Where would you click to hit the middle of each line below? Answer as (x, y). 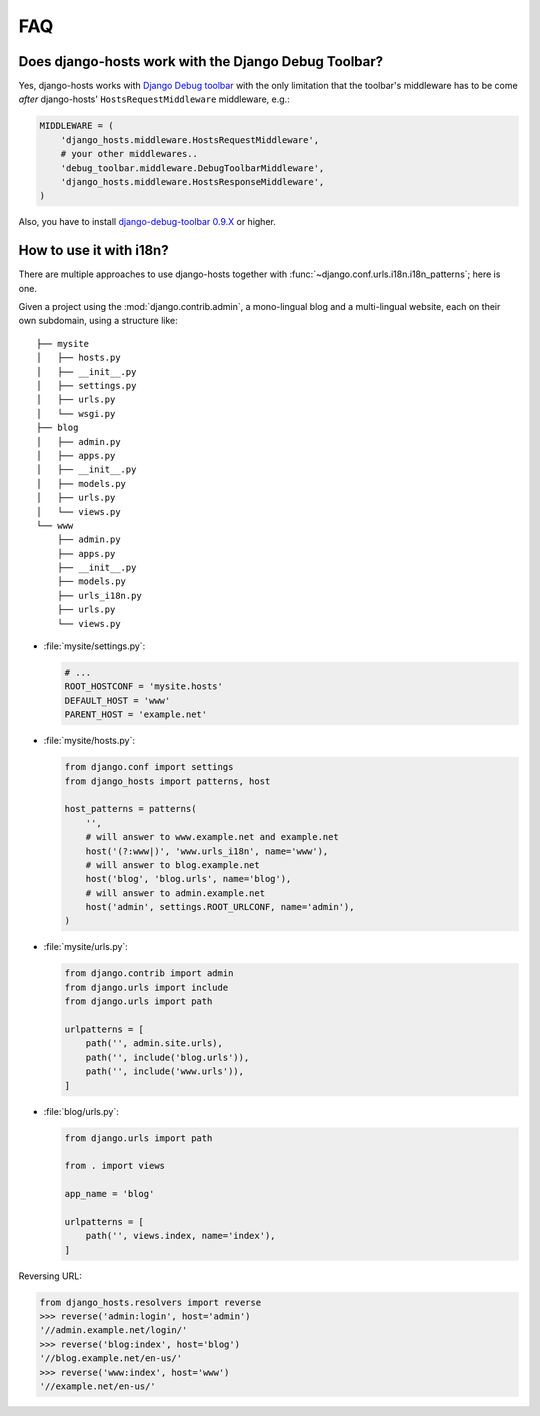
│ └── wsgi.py (76, 413)
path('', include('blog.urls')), (167, 1057)
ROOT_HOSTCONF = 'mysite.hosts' (144, 686)
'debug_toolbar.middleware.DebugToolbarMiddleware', (192, 168)
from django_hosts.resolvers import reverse (150, 1302)
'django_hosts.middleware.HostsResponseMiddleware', (192, 181)
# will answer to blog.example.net (172, 864)
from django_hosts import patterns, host (167, 781)
